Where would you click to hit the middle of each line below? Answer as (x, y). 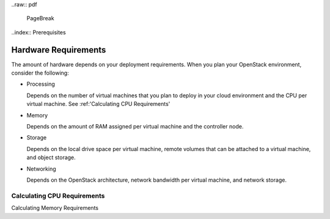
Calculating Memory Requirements (55, 208)
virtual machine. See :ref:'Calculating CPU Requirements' (98, 104)
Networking (41, 169)
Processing (41, 84)
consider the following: (40, 73)
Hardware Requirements (59, 50)
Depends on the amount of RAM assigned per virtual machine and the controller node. (135, 127)
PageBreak (40, 18)
